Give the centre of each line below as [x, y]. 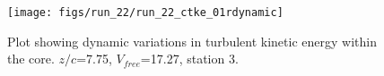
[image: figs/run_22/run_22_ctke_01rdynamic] [145, 13]
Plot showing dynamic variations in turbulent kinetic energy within [192, 41]
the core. [31, 59]
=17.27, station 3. [189, 59]
